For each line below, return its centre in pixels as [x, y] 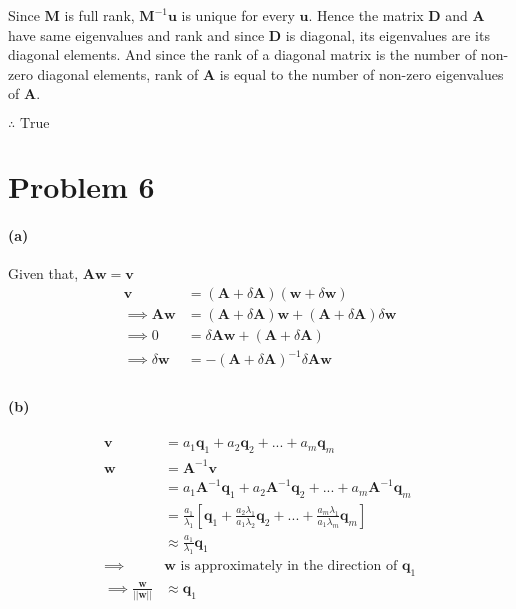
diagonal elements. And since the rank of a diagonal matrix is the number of [242, 54]
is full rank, [99, 15]
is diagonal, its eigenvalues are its [387, 34]
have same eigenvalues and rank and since [136, 34]
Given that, [43, 273]
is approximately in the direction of [289, 566]
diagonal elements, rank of [118, 73]
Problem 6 [81, 186]
